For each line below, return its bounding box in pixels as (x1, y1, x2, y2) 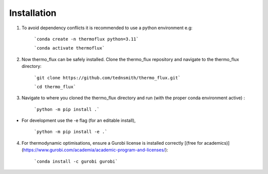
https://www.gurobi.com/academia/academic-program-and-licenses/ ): (23, 147, 168, 153)
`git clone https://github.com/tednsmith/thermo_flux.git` (34, 75, 181, 80)
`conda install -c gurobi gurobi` (34, 159, 118, 164)
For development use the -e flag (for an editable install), (21, 117, 136, 123)
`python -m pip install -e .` (34, 129, 108, 135)
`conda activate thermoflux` (34, 45, 105, 51)
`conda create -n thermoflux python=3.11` (34, 36, 139, 42)
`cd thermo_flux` (34, 84, 76, 89)
